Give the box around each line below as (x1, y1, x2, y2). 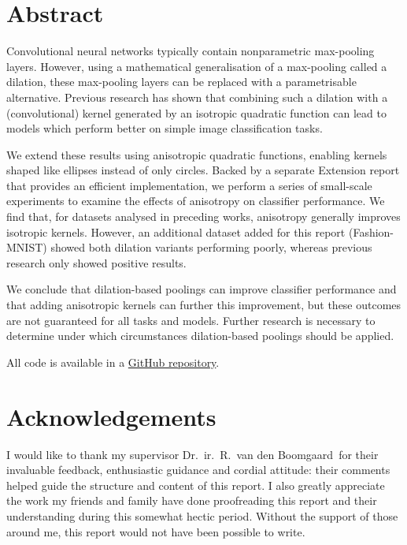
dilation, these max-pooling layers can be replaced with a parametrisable (6, 73, 357, 90)
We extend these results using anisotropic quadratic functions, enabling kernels (6, 146, 387, 162)
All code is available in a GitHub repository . (6, 353, 220, 370)
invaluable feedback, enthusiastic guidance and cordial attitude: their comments (6, 461, 390, 478)
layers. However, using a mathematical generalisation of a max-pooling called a (6, 58, 387, 74)
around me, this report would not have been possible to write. (6, 523, 305, 539)
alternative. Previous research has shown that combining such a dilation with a (6, 88, 388, 105)
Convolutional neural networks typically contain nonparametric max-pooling (6, 43, 375, 59)
